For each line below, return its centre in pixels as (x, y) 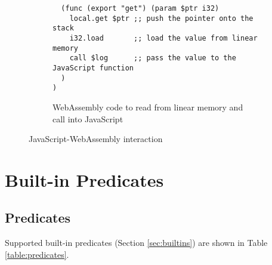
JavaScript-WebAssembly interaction (96, 139)
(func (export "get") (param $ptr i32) (140, 8)
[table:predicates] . (37, 254)
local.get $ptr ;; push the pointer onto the (161, 18)
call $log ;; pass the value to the (153, 58)
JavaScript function (93, 68)
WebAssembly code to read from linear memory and (148, 107)
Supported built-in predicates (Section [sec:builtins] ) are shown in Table (136, 243)
